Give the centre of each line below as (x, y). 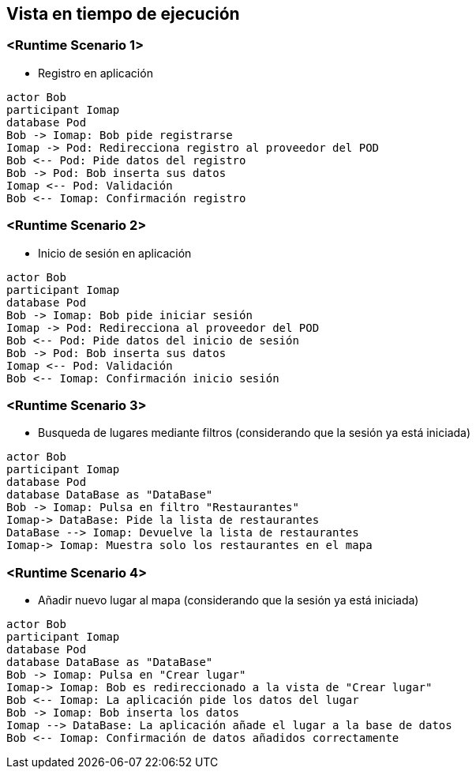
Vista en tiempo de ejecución (123, 14)
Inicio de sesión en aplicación (115, 253)
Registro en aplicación (96, 73)
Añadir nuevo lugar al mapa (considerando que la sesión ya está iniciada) (229, 600)
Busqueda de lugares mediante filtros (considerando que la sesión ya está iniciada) (255, 433)
